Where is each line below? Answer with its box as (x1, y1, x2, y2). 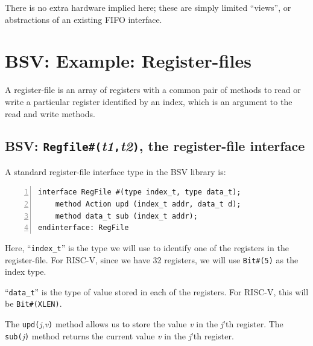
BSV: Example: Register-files (5, 48, 251, 73)
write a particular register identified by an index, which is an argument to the (5, 95, 292, 107)
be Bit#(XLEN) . (5, 297, 62, 310)
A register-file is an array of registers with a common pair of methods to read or (5, 83, 301, 96)
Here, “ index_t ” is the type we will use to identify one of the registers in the (5, 241, 289, 254)
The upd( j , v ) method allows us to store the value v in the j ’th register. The (5, 318, 283, 330)
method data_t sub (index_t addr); (55, 211, 198, 220)
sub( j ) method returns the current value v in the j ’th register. (5, 329, 234, 342)
